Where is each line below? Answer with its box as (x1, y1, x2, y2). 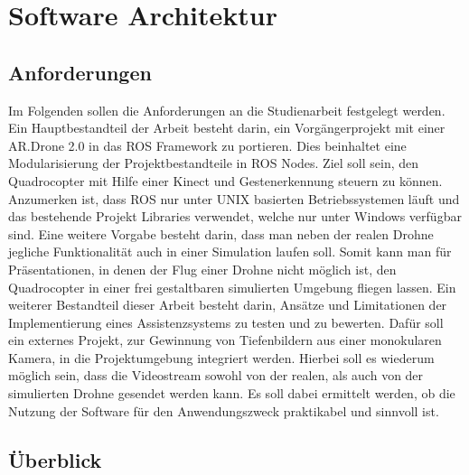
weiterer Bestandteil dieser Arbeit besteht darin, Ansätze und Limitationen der (8, 295, 447, 314)
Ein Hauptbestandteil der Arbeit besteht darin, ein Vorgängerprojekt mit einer (8, 118, 446, 137)
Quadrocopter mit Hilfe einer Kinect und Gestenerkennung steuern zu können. (8, 171, 443, 190)
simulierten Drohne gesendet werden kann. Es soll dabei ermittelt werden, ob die (8, 384, 455, 403)
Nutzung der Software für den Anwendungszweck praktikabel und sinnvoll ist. (8, 401, 439, 420)
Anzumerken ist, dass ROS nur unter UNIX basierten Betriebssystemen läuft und (8, 189, 460, 208)
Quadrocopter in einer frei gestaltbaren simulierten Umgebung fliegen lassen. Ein (8, 277, 456, 296)
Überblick (8, 445, 102, 473)
